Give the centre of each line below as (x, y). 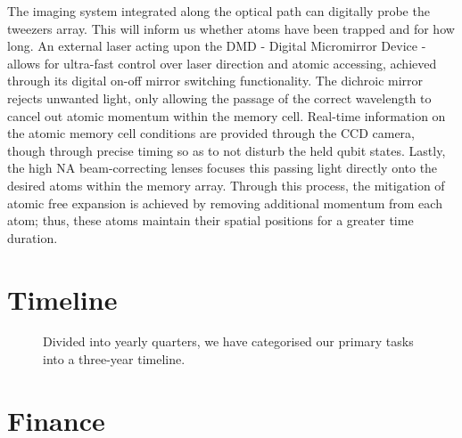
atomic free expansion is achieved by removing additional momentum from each (225, 203)
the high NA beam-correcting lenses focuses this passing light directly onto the (223, 168)
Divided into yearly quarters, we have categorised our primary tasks (228, 341)
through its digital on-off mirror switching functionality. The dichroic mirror (215, 81)
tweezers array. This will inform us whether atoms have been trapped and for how (231, 28)
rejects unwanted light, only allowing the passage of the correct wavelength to (219, 97)
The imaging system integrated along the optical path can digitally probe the (219, 11)
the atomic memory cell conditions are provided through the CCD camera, (211, 133)
